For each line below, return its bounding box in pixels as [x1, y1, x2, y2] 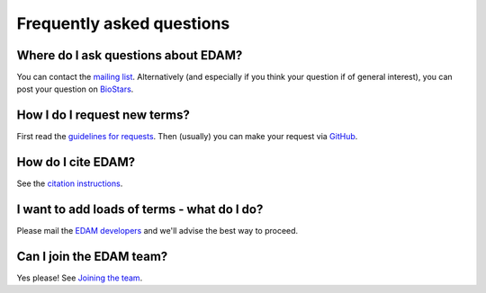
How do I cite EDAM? [16, 155, 136, 170]
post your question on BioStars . [16, 84, 134, 94]
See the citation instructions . [16, 178, 123, 189]
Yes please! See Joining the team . [16, 272, 143, 283]
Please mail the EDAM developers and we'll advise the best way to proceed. [16, 226, 299, 236]
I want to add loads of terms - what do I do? [16, 202, 264, 218]
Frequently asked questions [16, 13, 230, 33]
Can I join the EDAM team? [16, 248, 168, 264]
